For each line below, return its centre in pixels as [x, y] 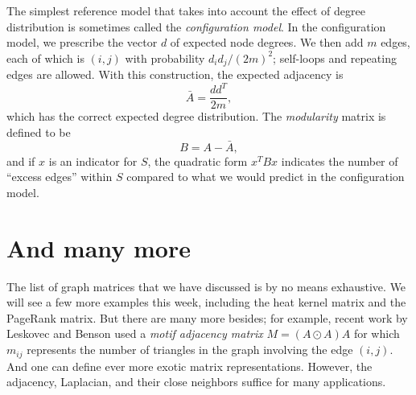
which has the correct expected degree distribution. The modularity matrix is [196, 116]
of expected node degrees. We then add [267, 42]
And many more [99, 247]
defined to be [39, 132]
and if [21, 160]
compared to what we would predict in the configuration [266, 177]
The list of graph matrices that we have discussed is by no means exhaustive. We [206, 286]
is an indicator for [93, 160]
